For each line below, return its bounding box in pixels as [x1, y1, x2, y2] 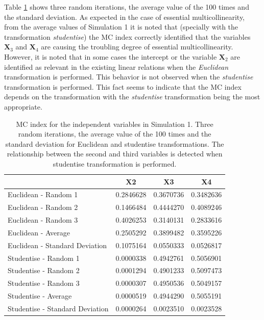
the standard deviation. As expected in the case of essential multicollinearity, [4, 11, 245, 22]
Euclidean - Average [8, 227, 70, 237]
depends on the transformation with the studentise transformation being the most [4, 91, 260, 102]
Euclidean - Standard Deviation [8, 239, 107, 250]
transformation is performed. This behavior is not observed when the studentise [4, 71, 253, 82]
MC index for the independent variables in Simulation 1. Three [16, 118, 213, 129]
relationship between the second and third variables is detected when [7, 148, 223, 159]
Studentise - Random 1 [8, 252, 80, 263]
